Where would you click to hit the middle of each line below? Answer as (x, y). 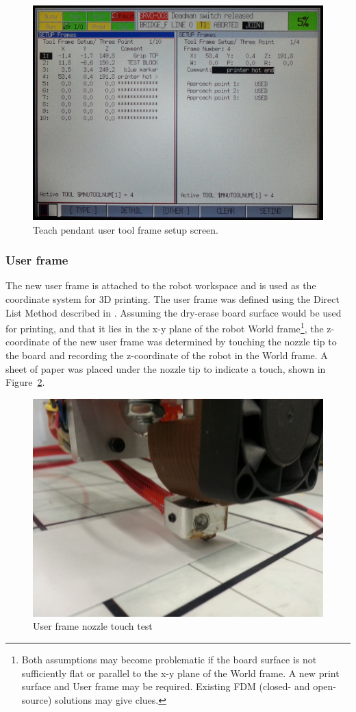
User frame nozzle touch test (93, 626)
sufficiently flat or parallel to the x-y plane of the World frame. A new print (180, 673)
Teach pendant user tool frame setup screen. (126, 229)
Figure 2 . (25, 382)
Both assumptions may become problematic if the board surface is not (169, 659)
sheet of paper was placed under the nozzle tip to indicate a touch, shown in (166, 368)
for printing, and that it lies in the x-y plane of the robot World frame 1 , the (165, 327)
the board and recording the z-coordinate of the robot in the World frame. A (167, 355)
